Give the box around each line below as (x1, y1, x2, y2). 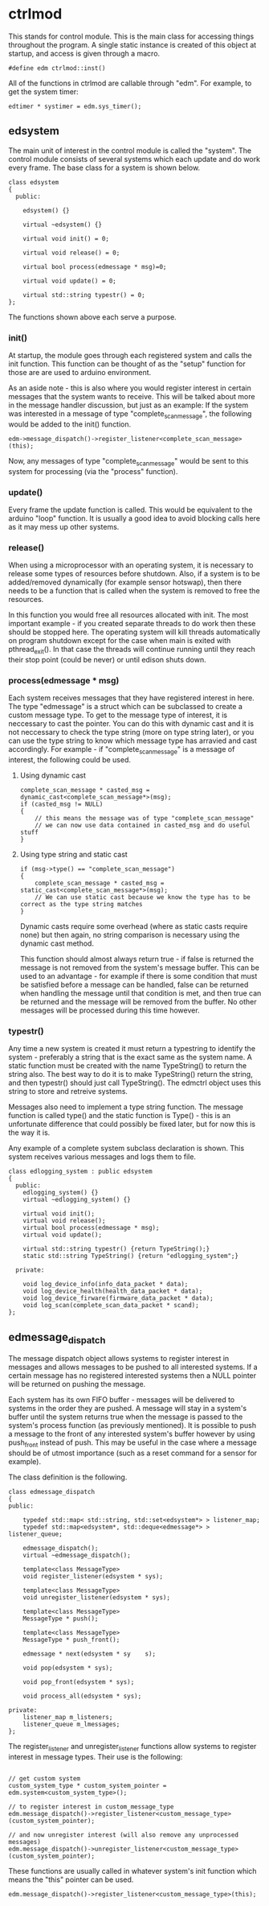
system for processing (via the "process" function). (8, 466, 178, 476)
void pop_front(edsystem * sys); (22, 1678, 135, 1686)
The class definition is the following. (8, 1472, 128, 1482)
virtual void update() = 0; (22, 277, 116, 285)
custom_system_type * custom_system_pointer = (8, 1782, 167, 1790)
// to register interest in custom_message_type (8, 1803, 174, 1811)
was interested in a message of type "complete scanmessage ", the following (8, 409, 252, 420)
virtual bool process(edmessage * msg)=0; (22, 262, 167, 270)
